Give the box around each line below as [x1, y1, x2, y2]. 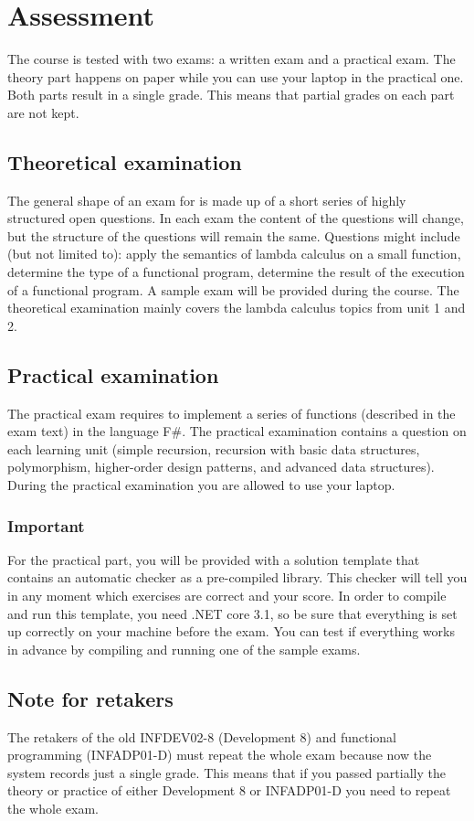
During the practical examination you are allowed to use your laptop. [7, 475, 395, 495]
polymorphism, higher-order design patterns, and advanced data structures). [7, 457, 435, 476]
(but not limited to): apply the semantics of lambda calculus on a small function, [7, 244, 461, 263]
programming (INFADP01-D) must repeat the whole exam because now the [7, 745, 432, 764]
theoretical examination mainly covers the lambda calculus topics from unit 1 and [7, 298, 466, 317]
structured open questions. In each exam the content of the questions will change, [7, 208, 464, 228]
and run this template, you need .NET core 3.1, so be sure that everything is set [7, 603, 458, 623]
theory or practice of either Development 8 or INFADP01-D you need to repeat [7, 781, 451, 800]
